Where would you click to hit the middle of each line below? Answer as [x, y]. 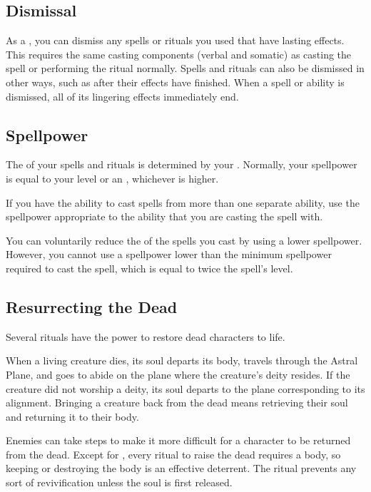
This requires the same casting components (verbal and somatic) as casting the [179, 54]
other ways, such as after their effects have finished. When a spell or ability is [175, 82]
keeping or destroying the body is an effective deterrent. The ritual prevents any [181, 468]
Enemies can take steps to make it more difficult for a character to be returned [178, 440]
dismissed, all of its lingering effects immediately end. [122, 96]
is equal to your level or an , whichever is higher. [112, 178]
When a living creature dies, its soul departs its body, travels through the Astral [182, 360]
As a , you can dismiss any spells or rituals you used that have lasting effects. [175, 40]
